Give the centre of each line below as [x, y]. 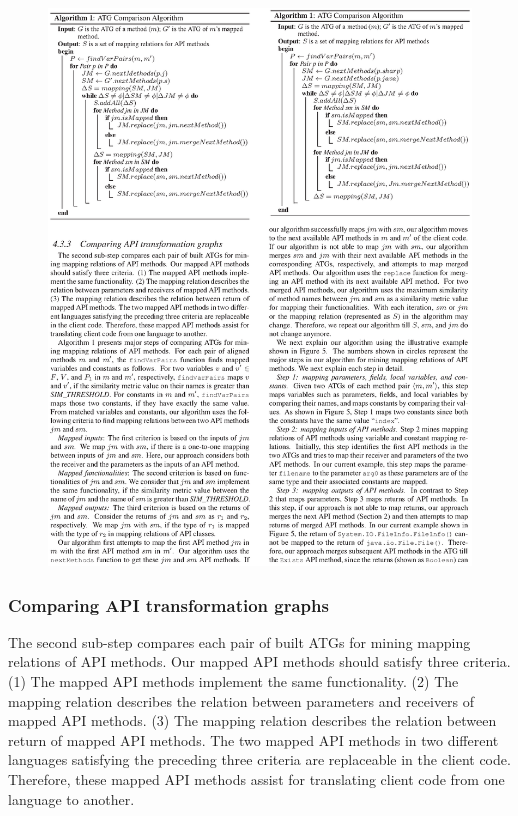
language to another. [71, 798]
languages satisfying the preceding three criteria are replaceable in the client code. [259, 759]
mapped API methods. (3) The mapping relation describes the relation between [252, 720]
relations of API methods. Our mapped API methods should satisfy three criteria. [259, 661]
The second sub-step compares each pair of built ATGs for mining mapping [239, 641]
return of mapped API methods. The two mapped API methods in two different [253, 739]
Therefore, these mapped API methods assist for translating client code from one [256, 779]
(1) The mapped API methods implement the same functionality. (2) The [233, 681]
